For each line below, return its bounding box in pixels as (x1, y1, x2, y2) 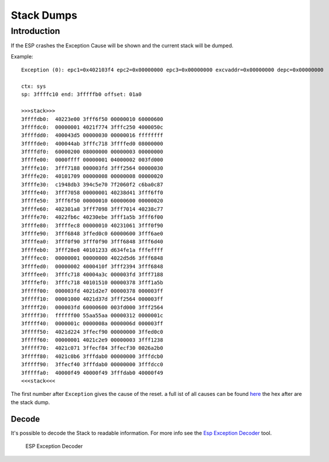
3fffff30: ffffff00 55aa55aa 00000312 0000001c (21, 312, 163, 319)
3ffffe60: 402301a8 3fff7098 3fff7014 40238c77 (21, 205, 163, 212)
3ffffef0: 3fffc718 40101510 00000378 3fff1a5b (21, 280, 163, 286)
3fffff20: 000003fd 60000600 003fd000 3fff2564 (21, 304, 163, 311)
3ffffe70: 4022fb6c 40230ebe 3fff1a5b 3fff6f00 (21, 214, 163, 220)
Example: (11, 53, 33, 60)
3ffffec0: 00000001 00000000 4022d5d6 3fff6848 (21, 255, 163, 261)
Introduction (11, 26, 60, 36)
